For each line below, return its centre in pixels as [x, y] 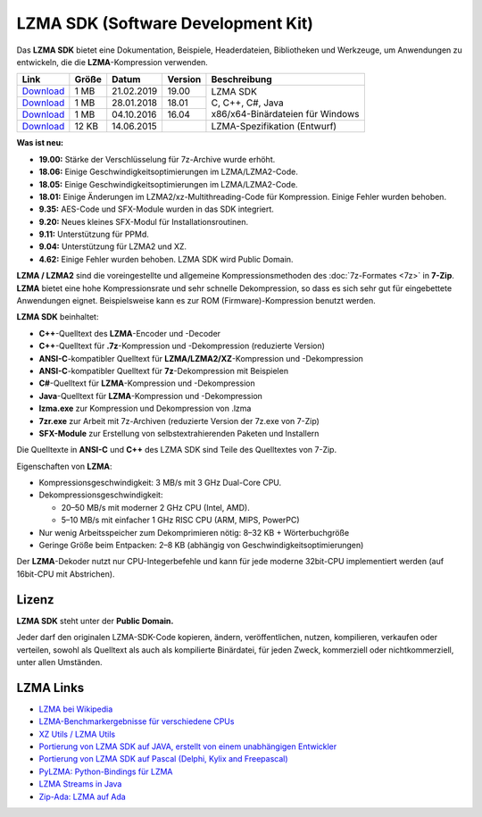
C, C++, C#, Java [248, 103]
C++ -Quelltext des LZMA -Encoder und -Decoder [130, 333]
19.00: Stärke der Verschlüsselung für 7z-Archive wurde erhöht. [157, 159]
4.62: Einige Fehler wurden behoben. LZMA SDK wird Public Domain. [166, 259]
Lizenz [35, 600]
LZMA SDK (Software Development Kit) [165, 23]
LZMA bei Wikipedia [76, 709]
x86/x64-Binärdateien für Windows [285, 114]
